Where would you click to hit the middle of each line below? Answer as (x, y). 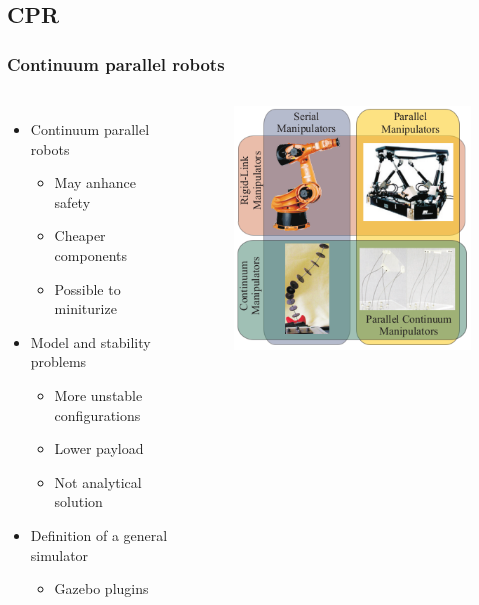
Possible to (87, 288)
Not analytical (98, 481)
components (91, 254)
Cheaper (80, 235)
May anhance (95, 182)
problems (58, 361)
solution (78, 501)
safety (72, 201)
